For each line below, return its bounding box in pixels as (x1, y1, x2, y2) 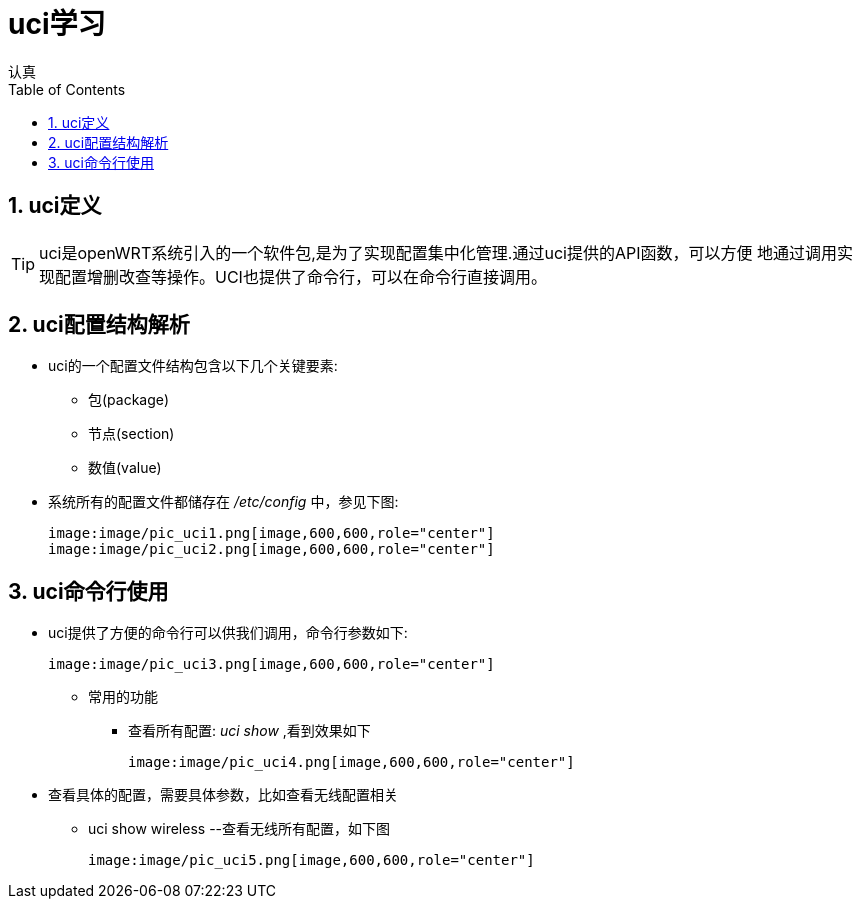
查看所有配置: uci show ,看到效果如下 (128, 722, 371, 740)
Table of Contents (8, 80, 126, 98)
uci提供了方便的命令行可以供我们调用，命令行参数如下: (48, 624, 408, 642)
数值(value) (88, 459, 162, 477)
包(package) (88, 391, 170, 409)
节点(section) (88, 425, 175, 443)
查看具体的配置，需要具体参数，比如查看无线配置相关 (48, 786, 398, 804)
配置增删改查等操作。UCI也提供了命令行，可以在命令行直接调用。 (55, 266, 547, 287)
